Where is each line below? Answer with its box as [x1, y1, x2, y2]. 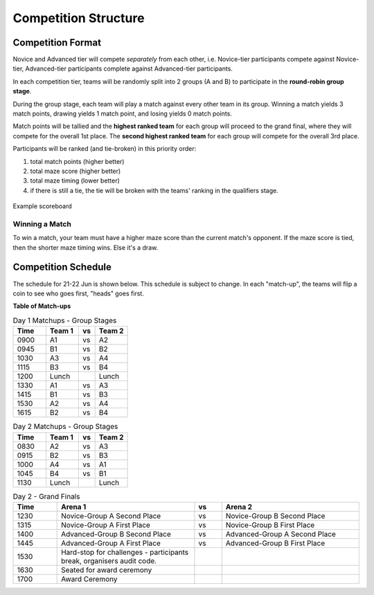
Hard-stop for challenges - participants [61, 547, 189, 557]
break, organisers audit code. [61, 556, 157, 565]
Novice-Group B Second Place [225, 511, 326, 520]
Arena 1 [61, 502, 87, 511]
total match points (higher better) [30, 157, 125, 165]
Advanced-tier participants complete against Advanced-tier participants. [25, 64, 233, 73]
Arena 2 [225, 502, 253, 511]
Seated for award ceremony [61, 565, 152, 574]
